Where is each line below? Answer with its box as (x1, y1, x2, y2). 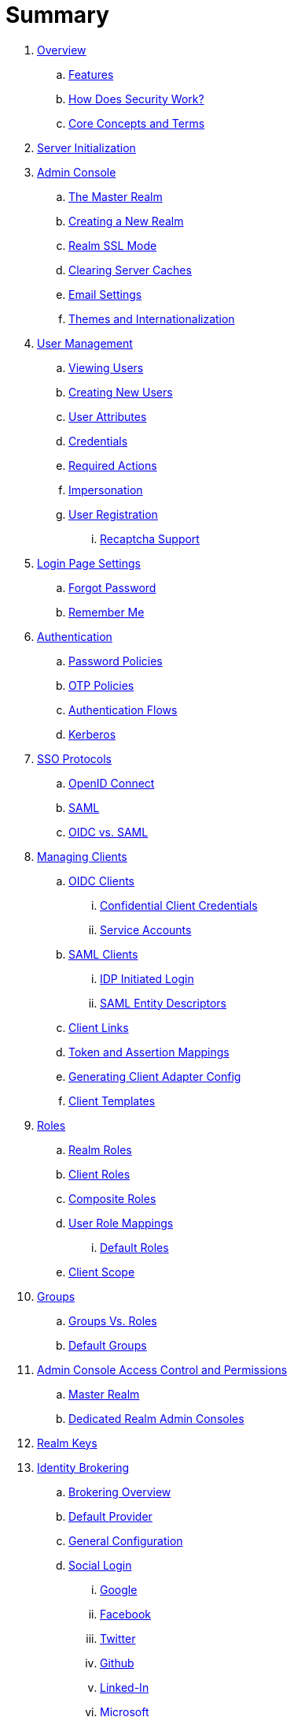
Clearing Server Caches (68, 263, 192, 277)
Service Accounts (100, 922, 192, 937)
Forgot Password (68, 580, 156, 594)
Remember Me (68, 605, 145, 619)
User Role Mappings (68, 1216, 174, 1230)
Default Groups (68, 1338, 147, 1352)
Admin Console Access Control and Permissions (37, 1362, 288, 1376)
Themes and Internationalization (68, 311, 235, 326)
